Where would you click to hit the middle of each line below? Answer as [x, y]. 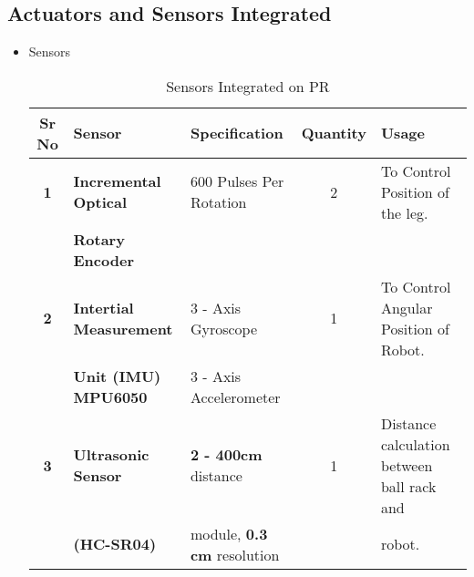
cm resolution [235, 554]
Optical [100, 202]
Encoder [103, 260]
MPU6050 [110, 397]
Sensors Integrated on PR [248, 86]
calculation [415, 444]
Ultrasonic [111, 455]
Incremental [117, 181]
